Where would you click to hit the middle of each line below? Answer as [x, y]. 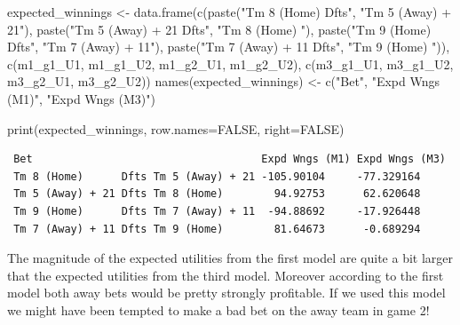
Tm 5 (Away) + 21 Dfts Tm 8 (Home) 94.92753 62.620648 [217, 194]
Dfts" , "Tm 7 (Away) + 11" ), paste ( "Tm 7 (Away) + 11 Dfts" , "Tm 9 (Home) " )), [229, 47]
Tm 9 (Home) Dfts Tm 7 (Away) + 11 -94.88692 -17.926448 [217, 211]
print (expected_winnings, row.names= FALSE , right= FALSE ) [176, 128]
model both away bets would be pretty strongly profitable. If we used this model [226, 293]
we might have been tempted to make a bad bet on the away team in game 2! [218, 309]
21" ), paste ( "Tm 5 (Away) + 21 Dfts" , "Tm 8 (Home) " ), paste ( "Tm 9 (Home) [219, 29]
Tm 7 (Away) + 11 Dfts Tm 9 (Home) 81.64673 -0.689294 [217, 229]
